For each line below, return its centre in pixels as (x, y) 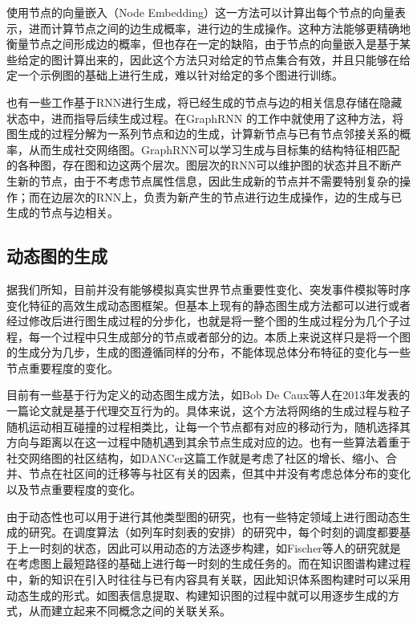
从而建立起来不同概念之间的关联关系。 (130, 611)
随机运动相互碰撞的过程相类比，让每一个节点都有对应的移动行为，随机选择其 (208, 426)
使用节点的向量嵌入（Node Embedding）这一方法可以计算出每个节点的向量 (200, 12)
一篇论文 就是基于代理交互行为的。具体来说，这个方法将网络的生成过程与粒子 (208, 411)
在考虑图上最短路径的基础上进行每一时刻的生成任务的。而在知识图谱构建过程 (208, 563)
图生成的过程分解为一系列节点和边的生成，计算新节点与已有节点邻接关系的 (203, 134)
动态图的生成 (57, 256)
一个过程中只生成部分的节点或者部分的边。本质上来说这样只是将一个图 (225, 336)
